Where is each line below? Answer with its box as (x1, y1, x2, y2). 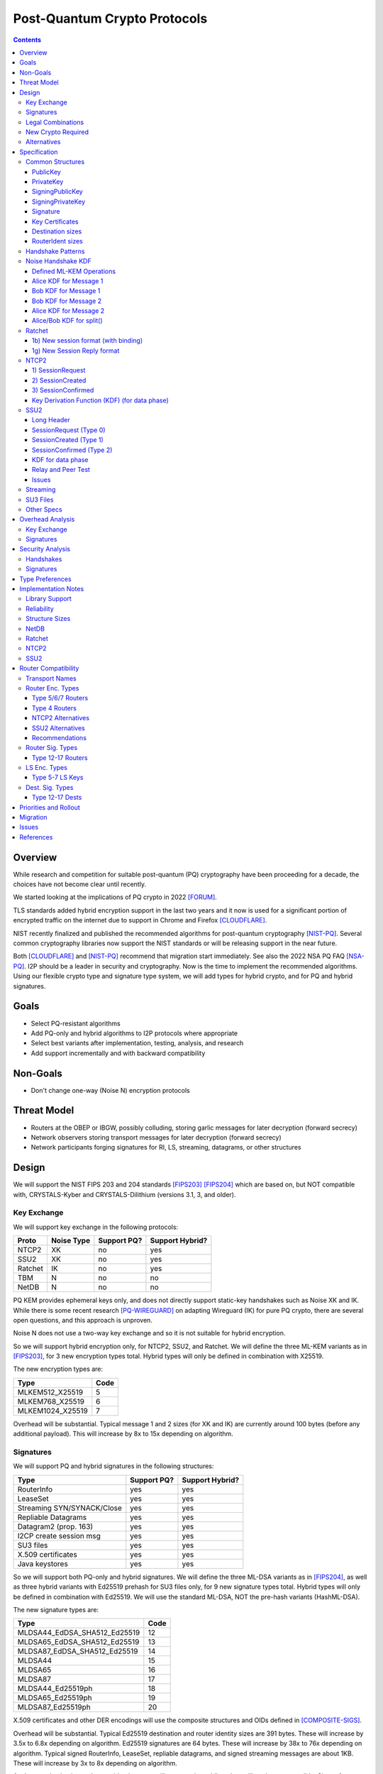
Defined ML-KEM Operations (32, 267, 116, 275)
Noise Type (50, 1235, 91, 1245)
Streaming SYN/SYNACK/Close (17, 1503, 122, 1513)
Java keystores (17, 1558, 69, 1568)
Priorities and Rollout (19, 803, 81, 812)
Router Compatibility (19, 664, 79, 673)
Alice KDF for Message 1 (32, 277, 104, 285)
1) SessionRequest (32, 366, 86, 375)
